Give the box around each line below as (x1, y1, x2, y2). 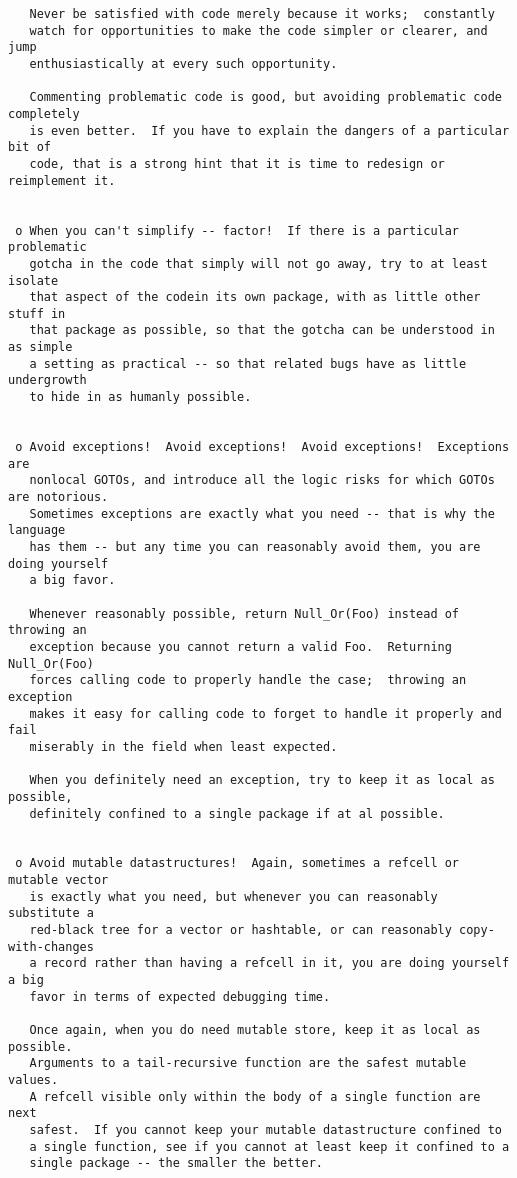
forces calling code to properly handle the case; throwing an (29, 673, 467, 688)
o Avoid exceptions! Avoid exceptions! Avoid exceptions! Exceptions (15, 440, 510, 455)
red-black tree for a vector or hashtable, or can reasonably (29, 923, 452, 938)
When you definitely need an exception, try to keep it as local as (29, 773, 495, 788)
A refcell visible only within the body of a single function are (29, 1089, 481, 1104)
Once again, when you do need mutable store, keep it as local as (29, 1023, 481, 1038)
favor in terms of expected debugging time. (29, 989, 331, 1004)
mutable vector (8, 873, 109, 888)
